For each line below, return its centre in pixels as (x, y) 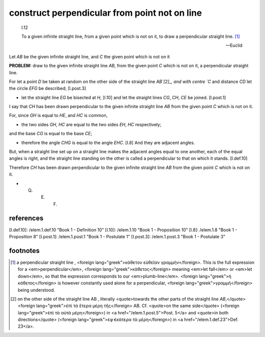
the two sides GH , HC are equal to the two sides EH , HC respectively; (91, 124)
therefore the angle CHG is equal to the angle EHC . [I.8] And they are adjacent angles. (108, 142)
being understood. (36, 290)
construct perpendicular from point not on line (106, 13)
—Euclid (234, 45)
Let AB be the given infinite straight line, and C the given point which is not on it (90, 56)
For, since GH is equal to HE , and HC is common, (58, 115)
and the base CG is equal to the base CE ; (51, 134)
